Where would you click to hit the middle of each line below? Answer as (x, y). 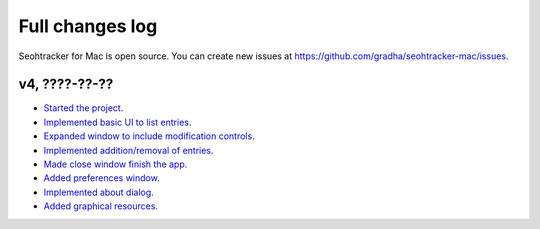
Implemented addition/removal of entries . (128, 150)
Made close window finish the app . (115, 164)
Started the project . (83, 108)
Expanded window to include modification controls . (149, 136)
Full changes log (88, 26)
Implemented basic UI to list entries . (117, 122)
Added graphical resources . (101, 206)
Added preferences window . (101, 178)
